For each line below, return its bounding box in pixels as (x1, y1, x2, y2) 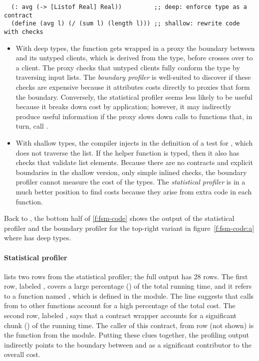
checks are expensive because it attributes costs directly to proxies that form (15, 82, 250, 92)
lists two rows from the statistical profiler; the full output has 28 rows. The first (4, 271, 248, 281)
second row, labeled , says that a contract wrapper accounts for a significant (4, 310, 237, 321)
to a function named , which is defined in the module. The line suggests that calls (4, 290, 254, 301)
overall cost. (4, 349, 40, 360)
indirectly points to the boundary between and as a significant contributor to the (4, 339, 252, 350)
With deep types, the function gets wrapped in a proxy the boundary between (15, 42, 255, 53)
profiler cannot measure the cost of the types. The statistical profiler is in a (15, 177, 246, 187)
